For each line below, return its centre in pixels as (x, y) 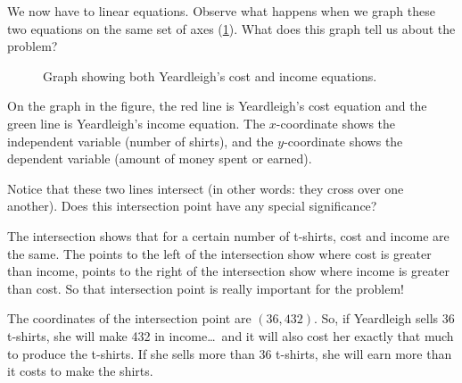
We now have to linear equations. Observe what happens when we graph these (221, 11)
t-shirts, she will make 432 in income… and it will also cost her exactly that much (231, 335)
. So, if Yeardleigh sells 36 (384, 318)
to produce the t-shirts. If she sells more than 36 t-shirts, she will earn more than (230, 353)
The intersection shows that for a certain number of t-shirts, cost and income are (228, 235)
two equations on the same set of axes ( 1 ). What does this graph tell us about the (231, 28)
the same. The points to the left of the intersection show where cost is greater (219, 253)
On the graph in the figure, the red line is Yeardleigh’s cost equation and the (217, 106)
